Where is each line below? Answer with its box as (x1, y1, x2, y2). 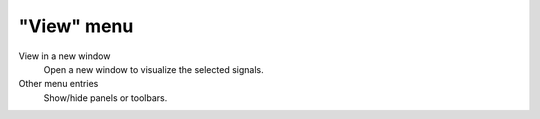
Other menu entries (18, 78, 99, 90)
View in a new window (18, 50, 111, 62)
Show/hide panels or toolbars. (43, 91, 168, 104)
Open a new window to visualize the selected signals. (43, 63, 264, 75)
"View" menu (18, 15, 134, 37)
